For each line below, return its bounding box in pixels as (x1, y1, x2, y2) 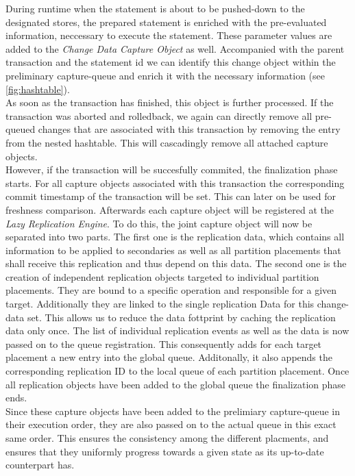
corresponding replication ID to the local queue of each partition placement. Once (5, 364, 350, 378)
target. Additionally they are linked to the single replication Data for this (5, 297, 315, 311)
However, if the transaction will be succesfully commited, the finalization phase (5, 162, 338, 177)
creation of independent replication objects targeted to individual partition (5, 269, 319, 284)
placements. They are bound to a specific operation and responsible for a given (5, 283, 337, 297)
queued (5, 122, 36, 136)
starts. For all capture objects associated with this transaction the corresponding (5, 175, 345, 190)
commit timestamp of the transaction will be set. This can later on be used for (5, 189, 336, 203)
